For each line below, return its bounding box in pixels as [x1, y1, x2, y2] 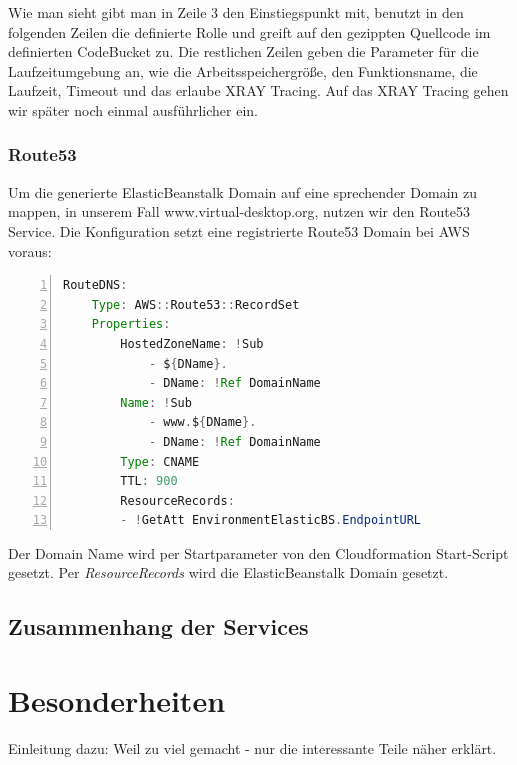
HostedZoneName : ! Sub [120, 336, 264, 351]
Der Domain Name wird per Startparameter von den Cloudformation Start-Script [8, 542, 509, 563]
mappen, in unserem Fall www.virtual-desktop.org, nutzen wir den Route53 [8, 201, 470, 222]
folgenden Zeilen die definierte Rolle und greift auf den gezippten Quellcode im [8, 21, 491, 42]
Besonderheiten [8, 680, 226, 721]
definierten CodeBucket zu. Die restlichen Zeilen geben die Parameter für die [8, 41, 479, 62]
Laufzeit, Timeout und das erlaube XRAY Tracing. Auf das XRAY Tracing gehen [8, 80, 509, 101]
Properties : [91, 317, 171, 332]
